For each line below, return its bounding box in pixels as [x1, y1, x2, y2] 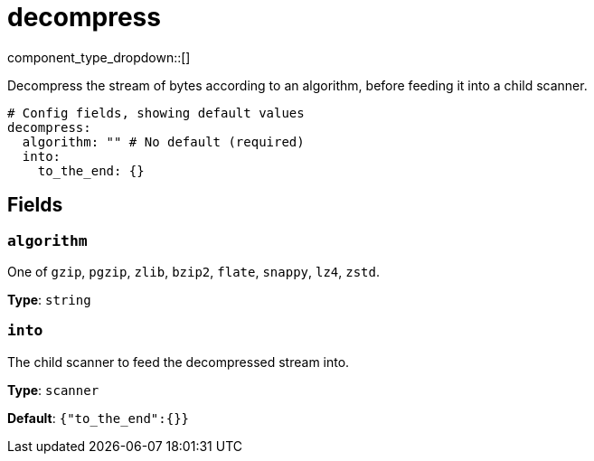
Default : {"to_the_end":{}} [7, 409, 189, 426]
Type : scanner [7, 381, 99, 398]
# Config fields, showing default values [7, 105, 305, 120]
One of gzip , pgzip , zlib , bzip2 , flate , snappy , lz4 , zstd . [7, 263, 381, 279]
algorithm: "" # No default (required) [22, 134, 305, 149]
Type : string [7, 291, 91, 307]
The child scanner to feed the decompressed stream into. [7, 353, 350, 370]
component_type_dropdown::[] [7, 49, 191, 65]
